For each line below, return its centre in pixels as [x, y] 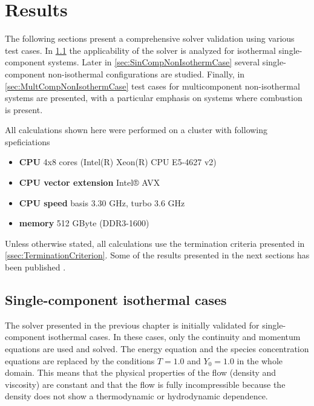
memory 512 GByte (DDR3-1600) [84, 223]
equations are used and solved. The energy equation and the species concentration [157, 349]
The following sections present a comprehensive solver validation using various [150, 38]
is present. [24, 109]
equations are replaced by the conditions [80, 360]
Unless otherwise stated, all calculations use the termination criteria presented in [155, 243]
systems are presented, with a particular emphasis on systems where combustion [154, 98]
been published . [35, 267]
